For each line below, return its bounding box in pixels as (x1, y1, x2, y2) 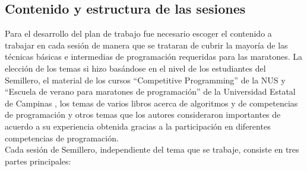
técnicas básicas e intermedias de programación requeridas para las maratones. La (5, 50, 303, 63)
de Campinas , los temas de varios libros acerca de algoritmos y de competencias (5, 96, 298, 109)
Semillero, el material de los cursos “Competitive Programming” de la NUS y (5, 73, 286, 86)
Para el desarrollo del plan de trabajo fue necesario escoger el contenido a (5, 27, 272, 40)
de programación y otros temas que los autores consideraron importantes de (5, 108, 281, 121)
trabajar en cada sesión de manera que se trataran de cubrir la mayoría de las (5, 38, 288, 51)
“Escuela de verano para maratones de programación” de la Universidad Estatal (5, 85, 296, 98)
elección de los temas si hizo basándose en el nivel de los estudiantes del (5, 62, 266, 74)
